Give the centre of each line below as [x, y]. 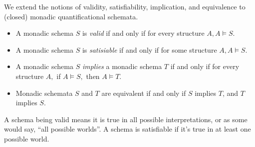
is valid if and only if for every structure [143, 33]
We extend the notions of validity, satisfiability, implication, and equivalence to [125, 6]
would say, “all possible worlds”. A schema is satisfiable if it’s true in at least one [127, 129]
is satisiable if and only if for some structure [149, 49]
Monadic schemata [44, 93]
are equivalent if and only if [144, 93]
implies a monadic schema [122, 66]
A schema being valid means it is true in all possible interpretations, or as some [126, 119]
